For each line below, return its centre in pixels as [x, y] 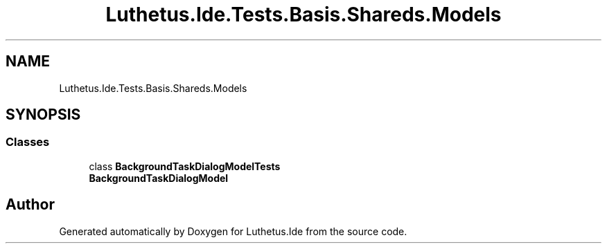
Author [30, 205]
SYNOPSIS [43, 115]
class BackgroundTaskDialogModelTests [185, 166]
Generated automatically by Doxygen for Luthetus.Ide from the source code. [233, 231]
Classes [28, 142]
